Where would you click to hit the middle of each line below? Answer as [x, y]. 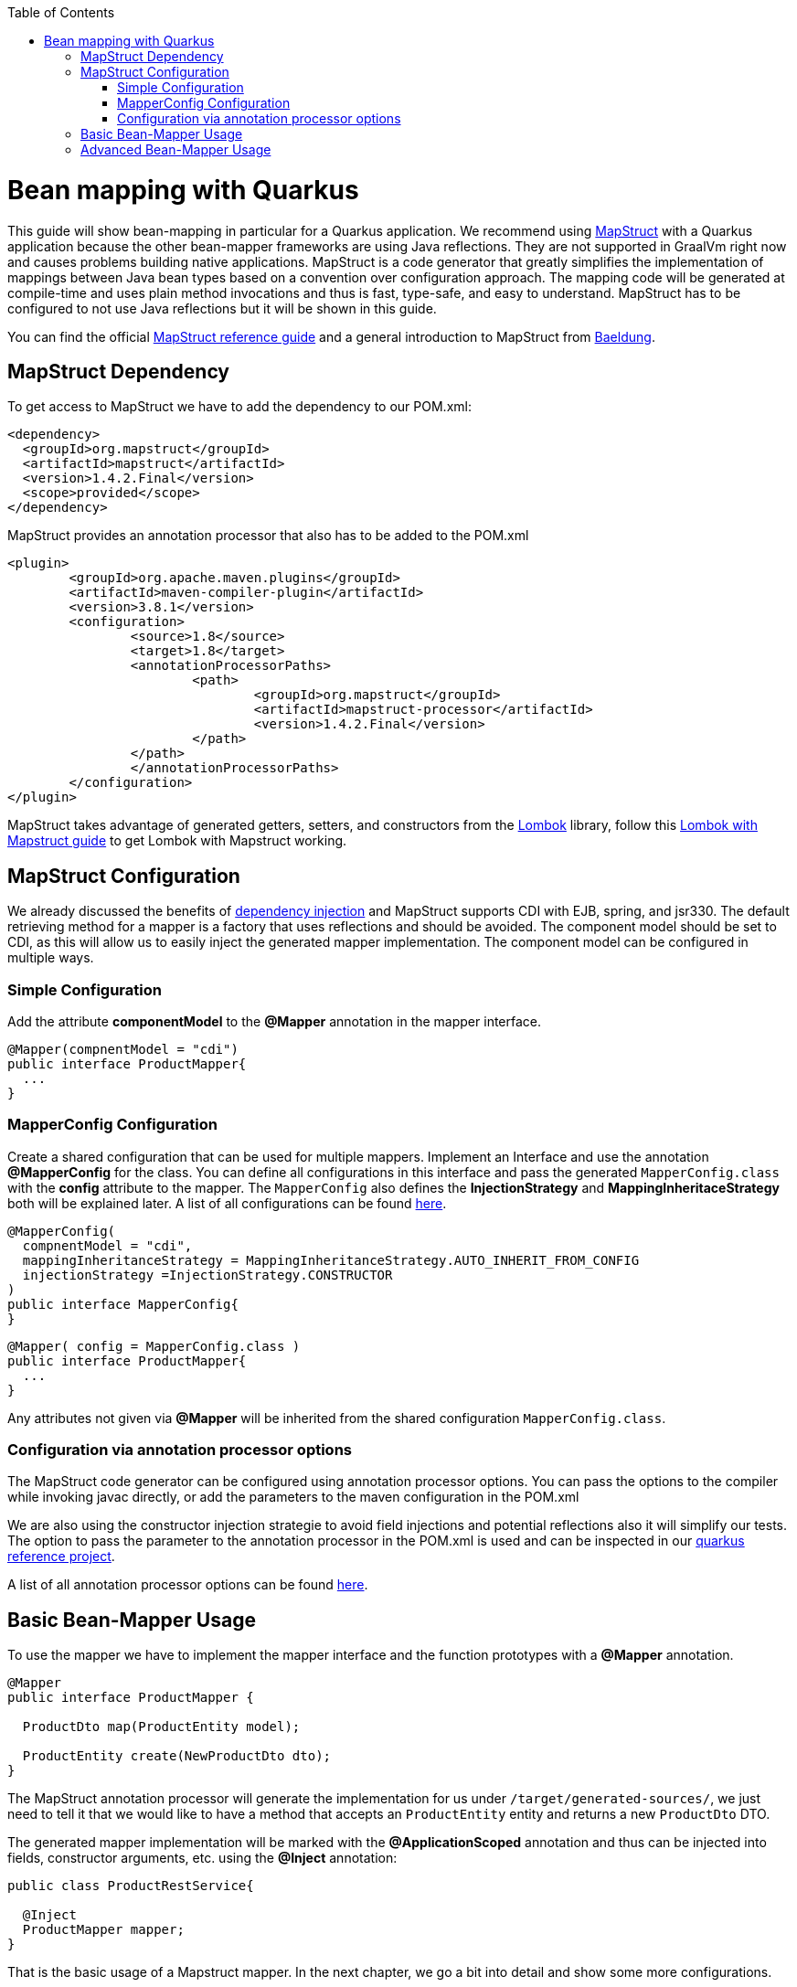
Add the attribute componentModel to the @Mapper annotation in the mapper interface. [275, 1021]
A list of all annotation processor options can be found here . [188, 1585]
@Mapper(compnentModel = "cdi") [123, 1049]
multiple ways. [51, 958]
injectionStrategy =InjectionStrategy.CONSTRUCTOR [207, 1275]
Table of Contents [61, 12]
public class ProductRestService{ [131, 1886]
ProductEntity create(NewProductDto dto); [177, 1756]
